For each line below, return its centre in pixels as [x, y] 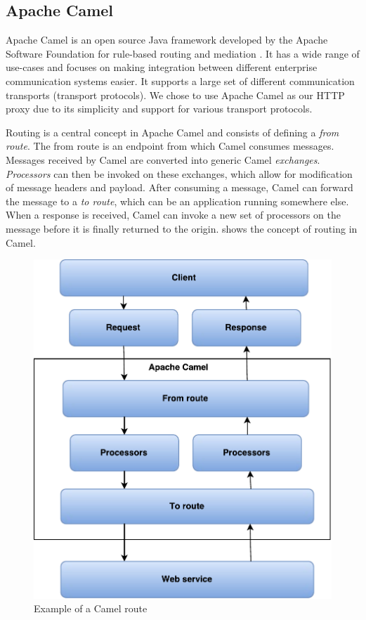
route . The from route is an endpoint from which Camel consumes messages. [170, 146]
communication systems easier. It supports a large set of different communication [180, 80]
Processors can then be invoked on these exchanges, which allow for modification [179, 173]
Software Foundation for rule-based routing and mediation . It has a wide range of [183, 53]
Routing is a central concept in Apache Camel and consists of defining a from [172, 132]
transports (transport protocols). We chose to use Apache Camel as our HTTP [175, 95]
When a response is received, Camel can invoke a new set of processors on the [173, 215]
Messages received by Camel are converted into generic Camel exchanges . [163, 159]
